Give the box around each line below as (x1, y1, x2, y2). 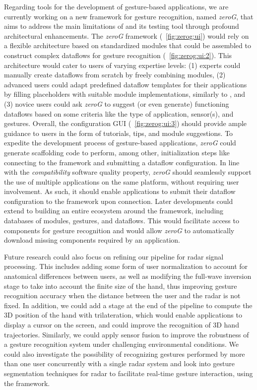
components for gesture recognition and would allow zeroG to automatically (4, 225, 235, 235)
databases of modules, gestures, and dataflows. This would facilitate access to (4, 215, 239, 226)
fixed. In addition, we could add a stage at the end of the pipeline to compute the (4, 300, 253, 310)
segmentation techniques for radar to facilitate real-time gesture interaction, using (4, 368, 253, 378)
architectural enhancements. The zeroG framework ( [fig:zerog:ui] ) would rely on (4, 30, 249, 41)
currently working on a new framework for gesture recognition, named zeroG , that (4, 11, 254, 21)
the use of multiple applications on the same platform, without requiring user (4, 176, 239, 187)
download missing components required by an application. (4, 235, 181, 245)
